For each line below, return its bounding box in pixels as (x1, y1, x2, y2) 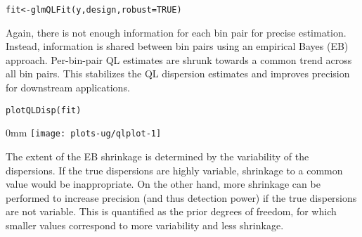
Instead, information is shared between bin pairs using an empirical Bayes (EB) (6, 39, 349, 53)
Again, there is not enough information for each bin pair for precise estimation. (6, 25, 347, 39)
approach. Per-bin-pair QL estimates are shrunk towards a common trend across (6, 52, 352, 67)
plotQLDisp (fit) (6, 105, 82, 115)
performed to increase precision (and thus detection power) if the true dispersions (6, 190, 357, 205)
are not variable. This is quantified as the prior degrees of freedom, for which (6, 204, 337, 219)
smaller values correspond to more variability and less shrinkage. (6, 217, 284, 232)
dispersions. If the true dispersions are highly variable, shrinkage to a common (6, 162, 343, 177)
